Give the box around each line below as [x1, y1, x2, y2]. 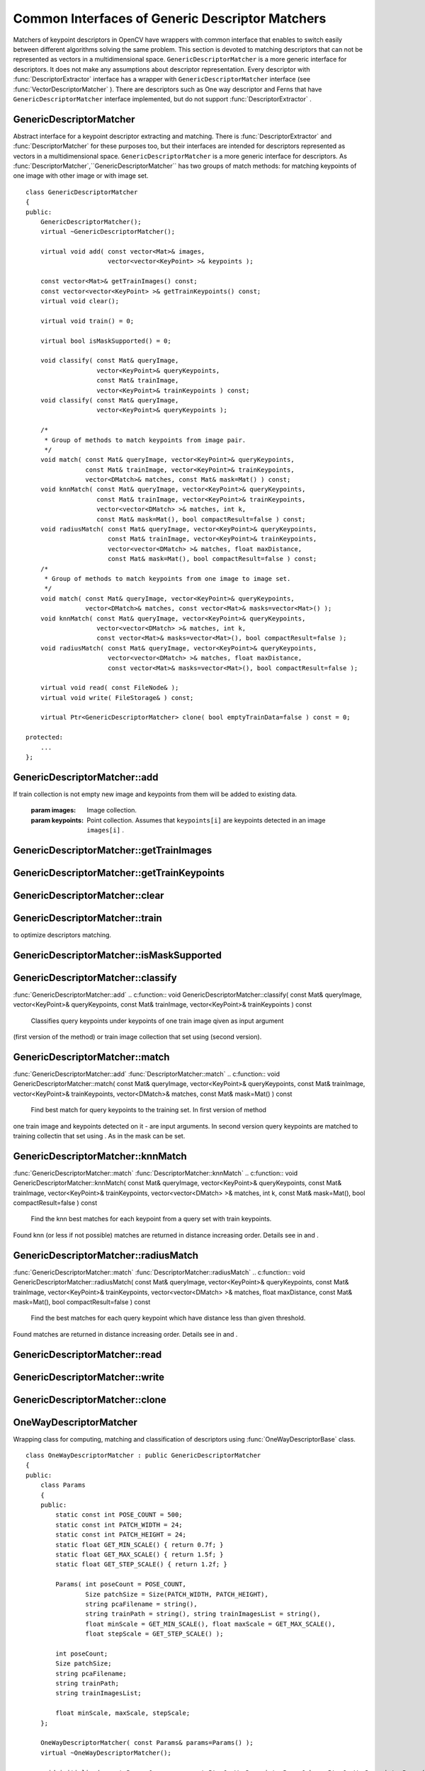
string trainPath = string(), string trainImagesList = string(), [85, 1610, 321, 1618]
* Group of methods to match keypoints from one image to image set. [44, 575, 291, 582]
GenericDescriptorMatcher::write [13, 1371, 165, 1383]
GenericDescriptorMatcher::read [13, 1348, 162, 1360]
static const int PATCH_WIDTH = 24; [55, 1520, 183, 1529]
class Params [40, 1481, 86, 1489]
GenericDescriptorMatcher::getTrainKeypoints [13, 866, 225, 878]
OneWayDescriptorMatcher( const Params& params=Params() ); [40, 1739, 254, 1747]
